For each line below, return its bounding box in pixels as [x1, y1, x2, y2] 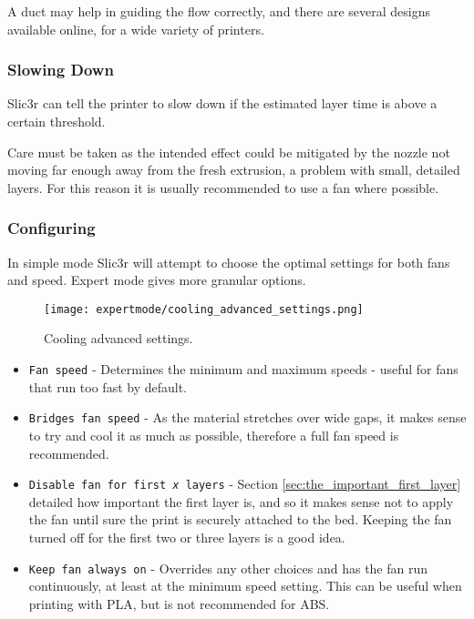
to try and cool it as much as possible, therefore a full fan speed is [28, 425, 399, 444]
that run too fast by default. [28, 377, 188, 396]
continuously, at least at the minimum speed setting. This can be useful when [28, 576, 462, 595]
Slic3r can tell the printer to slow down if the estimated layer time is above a [7, 94, 438, 113]
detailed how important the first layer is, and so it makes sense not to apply [28, 492, 454, 511]
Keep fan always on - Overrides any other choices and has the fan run [28, 558, 428, 577]
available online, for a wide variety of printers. [7, 19, 264, 38]
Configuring [7, 217, 96, 239]
